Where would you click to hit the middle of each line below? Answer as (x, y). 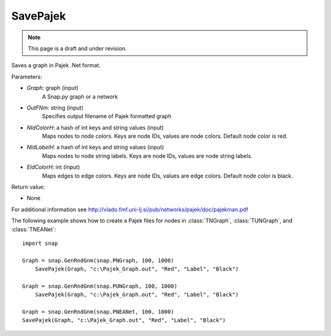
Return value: (28, 187)
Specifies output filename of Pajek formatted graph (107, 116)
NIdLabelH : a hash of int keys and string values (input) (95, 147)
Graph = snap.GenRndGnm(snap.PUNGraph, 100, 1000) (100, 286)
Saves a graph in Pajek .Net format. (56, 65)
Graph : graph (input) (53, 88)
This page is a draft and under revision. (77, 48)
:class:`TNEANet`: (34, 229)
